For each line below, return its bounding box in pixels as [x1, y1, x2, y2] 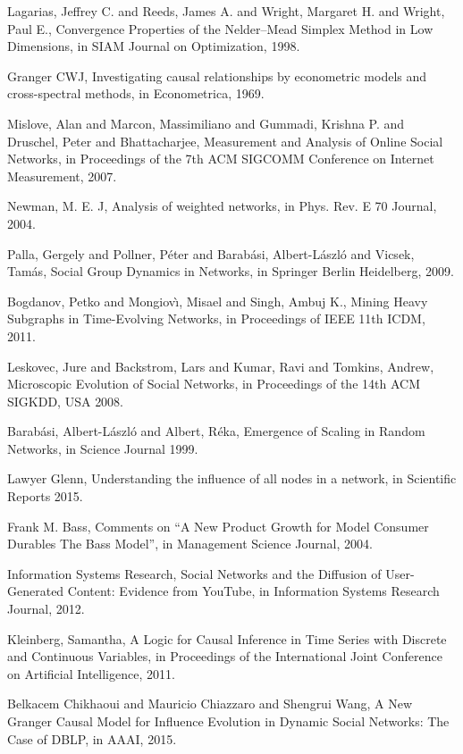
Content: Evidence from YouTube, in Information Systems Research [67, 582, 440, 600]
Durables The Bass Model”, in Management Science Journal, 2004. [7, 534, 373, 553]
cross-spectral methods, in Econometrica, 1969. [7, 84, 265, 103]
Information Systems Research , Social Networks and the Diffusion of [7, 564, 382, 582]
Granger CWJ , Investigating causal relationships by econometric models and [7, 66, 427, 85]
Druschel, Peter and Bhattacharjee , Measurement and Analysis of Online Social [7, 131, 443, 150]
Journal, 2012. [7, 599, 85, 618]
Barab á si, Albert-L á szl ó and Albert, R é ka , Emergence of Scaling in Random [7, 422, 425, 440]
